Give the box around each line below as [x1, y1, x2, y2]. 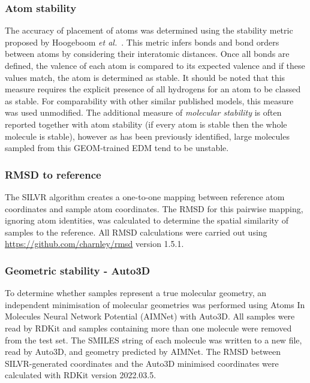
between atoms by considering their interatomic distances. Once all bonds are [5, 47, 290, 60]
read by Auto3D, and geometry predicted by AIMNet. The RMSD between [5, 345, 281, 358]
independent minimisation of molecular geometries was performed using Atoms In [5, 298, 305, 310]
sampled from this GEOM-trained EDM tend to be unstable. [5, 141, 229, 154]
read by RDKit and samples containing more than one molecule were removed [5, 321, 292, 334]
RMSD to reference [5, 167, 101, 182]
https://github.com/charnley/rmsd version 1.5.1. [5, 237, 184, 250]
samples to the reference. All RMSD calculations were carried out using [5, 225, 267, 238]
